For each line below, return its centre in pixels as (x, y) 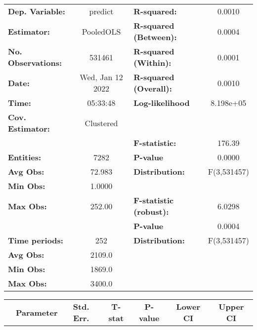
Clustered (101, 123)
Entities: (25, 157)
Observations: (35, 63)
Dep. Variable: (37, 11)
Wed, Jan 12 (101, 77)
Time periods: (36, 240)
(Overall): (153, 88)
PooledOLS (101, 31)
